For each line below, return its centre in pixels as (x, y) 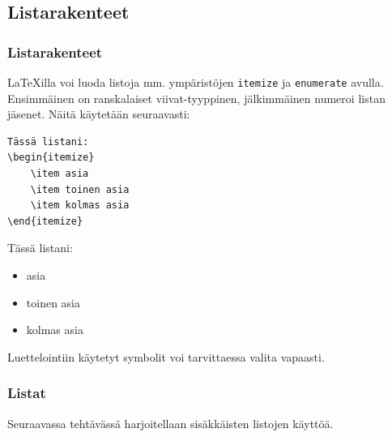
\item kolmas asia (80, 206)
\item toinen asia (80, 189)
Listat (27, 393)
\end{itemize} (45, 221)
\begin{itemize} (51, 158)
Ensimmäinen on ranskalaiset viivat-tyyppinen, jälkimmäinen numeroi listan (196, 98)
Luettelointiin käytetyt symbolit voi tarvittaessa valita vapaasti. (166, 356)
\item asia (60, 174)
